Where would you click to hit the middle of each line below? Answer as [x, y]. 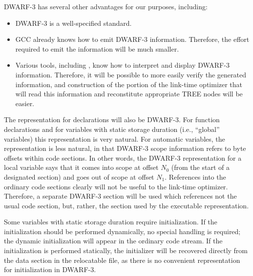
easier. [25, 103]
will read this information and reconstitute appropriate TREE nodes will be [129, 94]
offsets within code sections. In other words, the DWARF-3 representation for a [123, 157]
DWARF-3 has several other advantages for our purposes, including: [106, 6]
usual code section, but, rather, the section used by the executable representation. [126, 205]
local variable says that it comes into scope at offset [81, 167]
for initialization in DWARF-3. [50, 269]
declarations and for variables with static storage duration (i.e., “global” [112, 129]
